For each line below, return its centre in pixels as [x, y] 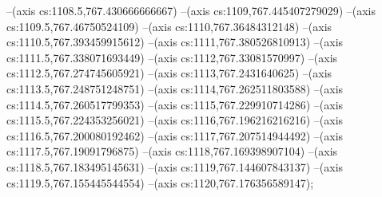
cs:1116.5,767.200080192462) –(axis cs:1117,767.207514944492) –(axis [175, 135]
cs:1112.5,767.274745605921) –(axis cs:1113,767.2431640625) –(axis [169, 73]
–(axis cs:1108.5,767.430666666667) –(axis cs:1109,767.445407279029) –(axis [191, 10]
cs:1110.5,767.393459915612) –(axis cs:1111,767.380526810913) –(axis [175, 42]
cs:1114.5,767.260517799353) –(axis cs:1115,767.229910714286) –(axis [175, 104]
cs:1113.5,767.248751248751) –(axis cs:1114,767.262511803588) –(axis [175, 88]
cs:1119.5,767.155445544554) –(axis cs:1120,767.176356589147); [160, 182]
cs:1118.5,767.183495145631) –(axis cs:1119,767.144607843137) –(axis [175, 166]
